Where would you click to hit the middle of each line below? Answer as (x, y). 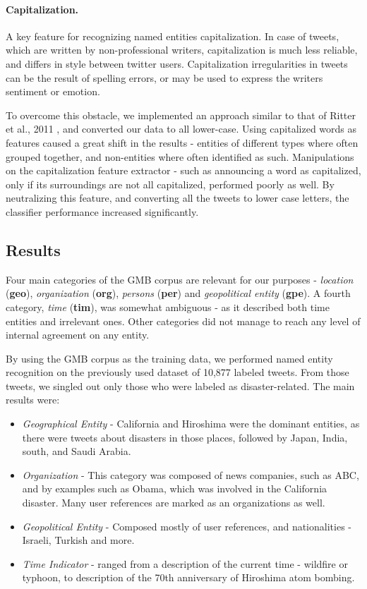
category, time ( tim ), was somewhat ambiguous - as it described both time (168, 306)
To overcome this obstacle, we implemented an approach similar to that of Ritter (181, 115)
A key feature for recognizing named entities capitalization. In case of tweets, (173, 36)
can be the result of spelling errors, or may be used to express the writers (164, 77)
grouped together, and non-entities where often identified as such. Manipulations (180, 156)
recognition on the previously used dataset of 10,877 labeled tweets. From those (178, 372)
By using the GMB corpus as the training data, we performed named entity (169, 358)
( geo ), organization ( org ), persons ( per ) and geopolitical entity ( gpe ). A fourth (178, 293)
